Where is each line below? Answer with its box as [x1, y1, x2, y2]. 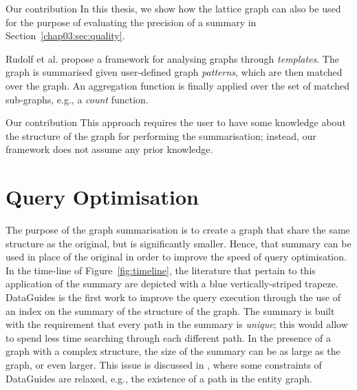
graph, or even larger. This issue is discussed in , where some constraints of [6, 358, 322, 371]
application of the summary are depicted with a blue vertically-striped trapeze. [6, 276, 338, 291]
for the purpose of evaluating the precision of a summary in [6, 14, 257, 29]
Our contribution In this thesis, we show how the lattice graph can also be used [6, 1, 341, 15]
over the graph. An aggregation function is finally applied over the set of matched [6, 78, 350, 92]
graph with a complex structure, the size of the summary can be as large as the [6, 344, 340, 358]
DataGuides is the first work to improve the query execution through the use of [6, 290, 340, 305]
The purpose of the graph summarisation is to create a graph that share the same [6, 223, 350, 237]
